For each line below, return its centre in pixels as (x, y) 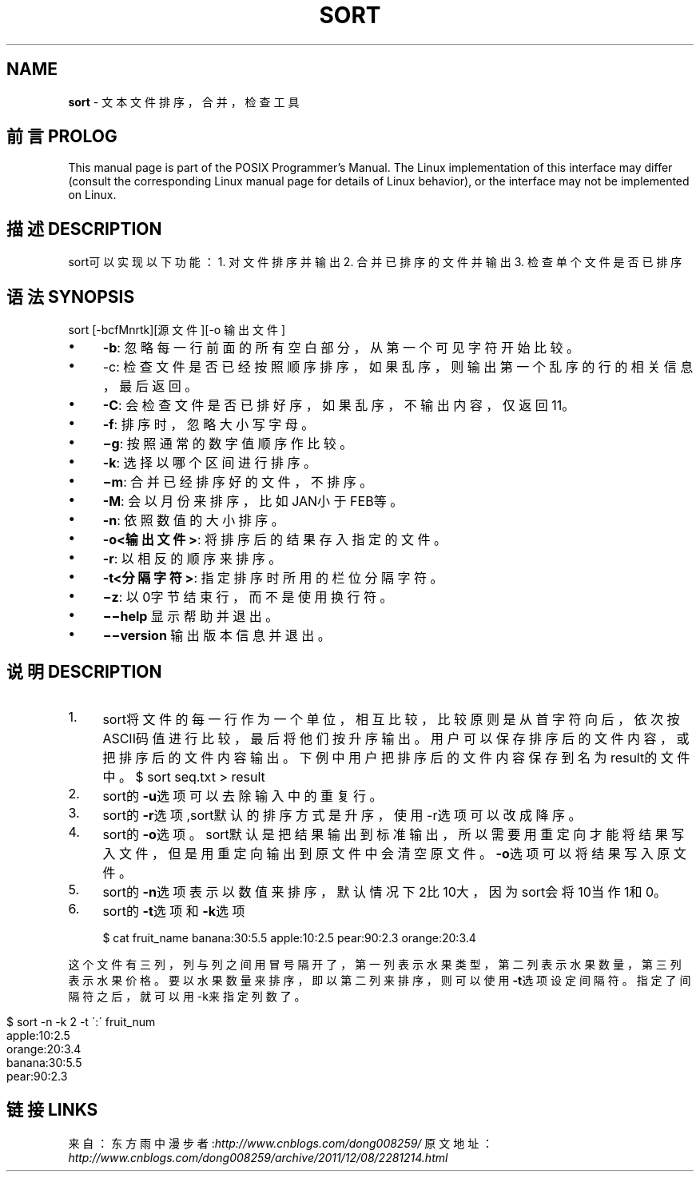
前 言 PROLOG (62, 137)
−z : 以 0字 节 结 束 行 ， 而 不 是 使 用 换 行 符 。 (248, 597)
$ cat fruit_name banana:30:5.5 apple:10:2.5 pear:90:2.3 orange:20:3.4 (289, 937)
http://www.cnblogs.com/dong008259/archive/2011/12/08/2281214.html (258, 1157)
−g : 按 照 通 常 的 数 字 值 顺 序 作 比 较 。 (228, 444)
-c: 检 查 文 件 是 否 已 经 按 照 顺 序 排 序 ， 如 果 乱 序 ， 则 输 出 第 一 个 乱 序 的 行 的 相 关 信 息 (398, 367)
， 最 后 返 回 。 (150, 386)
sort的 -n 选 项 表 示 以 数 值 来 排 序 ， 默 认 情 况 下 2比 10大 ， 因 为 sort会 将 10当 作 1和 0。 (385, 891)
